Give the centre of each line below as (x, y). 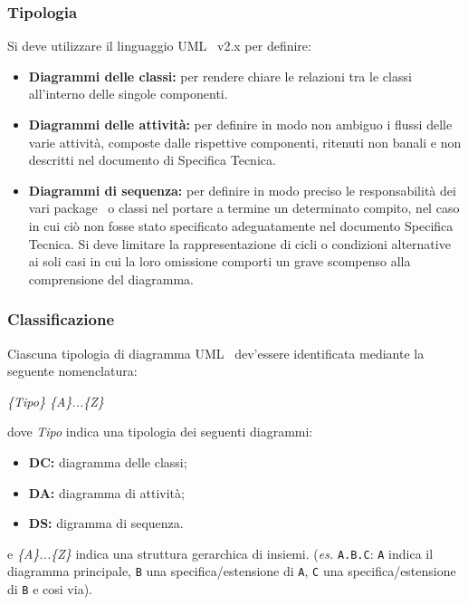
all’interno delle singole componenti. (128, 94)
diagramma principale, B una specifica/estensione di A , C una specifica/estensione (232, 571)
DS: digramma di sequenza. (106, 523)
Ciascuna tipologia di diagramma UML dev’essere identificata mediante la (216, 353)
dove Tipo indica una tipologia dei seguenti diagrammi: (160, 432)
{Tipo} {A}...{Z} (56, 401)
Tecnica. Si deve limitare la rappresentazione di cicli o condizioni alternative (239, 243)
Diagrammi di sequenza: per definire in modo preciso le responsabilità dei (242, 190)
